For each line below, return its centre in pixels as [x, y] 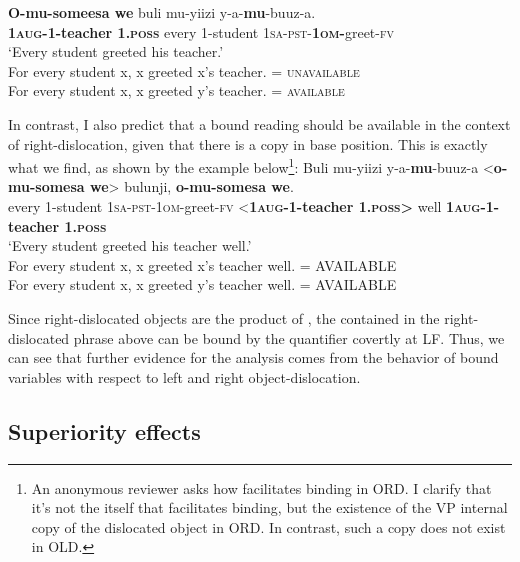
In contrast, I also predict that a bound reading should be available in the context [259, 123]
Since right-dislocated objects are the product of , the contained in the [224, 317]
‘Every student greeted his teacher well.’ [130, 245]
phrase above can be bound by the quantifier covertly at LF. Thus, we [289, 337]
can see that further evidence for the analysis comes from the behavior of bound [253, 357]
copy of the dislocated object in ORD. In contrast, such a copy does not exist [268, 526]
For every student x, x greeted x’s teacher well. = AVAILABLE [202, 264]
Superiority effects [104, 430]
